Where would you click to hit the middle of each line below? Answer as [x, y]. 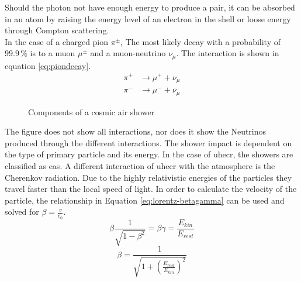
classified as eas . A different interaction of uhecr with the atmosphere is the [140, 166]
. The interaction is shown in [228, 53]
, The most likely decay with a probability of [201, 41]
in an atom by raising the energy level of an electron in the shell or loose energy [148, 18]
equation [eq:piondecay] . [48, 65]
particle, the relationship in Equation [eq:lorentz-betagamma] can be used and [145, 200]
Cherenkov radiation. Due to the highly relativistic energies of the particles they [148, 177]
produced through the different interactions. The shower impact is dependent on [148, 142]
